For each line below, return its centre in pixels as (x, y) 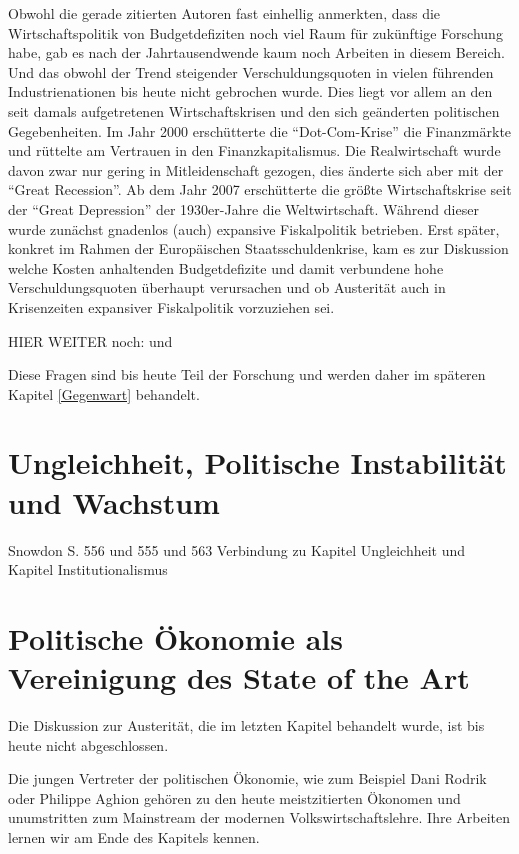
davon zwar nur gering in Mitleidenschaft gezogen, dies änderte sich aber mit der (256, 169)
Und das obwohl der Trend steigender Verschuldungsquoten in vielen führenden (251, 71)
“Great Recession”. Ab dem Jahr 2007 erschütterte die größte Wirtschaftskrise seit (260, 189)
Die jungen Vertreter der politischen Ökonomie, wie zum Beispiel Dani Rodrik (247, 778)
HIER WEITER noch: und (90, 340)
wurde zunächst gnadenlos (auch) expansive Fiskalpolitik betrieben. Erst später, (254, 228)
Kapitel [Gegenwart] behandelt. (104, 393)
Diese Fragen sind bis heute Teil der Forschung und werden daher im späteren (247, 374)
